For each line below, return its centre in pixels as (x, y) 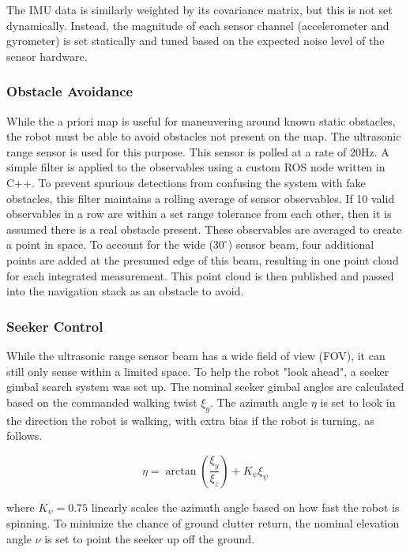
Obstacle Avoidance (70, 91)
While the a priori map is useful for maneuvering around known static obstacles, (201, 120)
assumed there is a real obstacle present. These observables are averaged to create (204, 229)
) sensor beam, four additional (301, 244)
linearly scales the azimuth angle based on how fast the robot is (245, 507)
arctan (181, 471)
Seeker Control (55, 326)
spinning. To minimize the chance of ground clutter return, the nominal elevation (203, 523)
